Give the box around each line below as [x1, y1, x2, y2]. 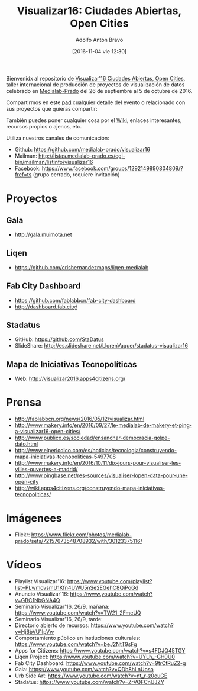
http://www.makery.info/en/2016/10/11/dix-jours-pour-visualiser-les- [14, 459, 181, 467]
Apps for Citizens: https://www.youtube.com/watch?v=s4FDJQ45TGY [14, 647, 186, 654]
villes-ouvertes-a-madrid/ [14, 466, 78, 473]
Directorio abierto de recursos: [14, 622, 90, 629]
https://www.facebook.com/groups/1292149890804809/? [41, 165, 183, 172]
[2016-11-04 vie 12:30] [72, 47, 127, 54]
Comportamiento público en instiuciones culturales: [14, 635, 141, 641]
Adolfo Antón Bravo [75, 36, 124, 43]
